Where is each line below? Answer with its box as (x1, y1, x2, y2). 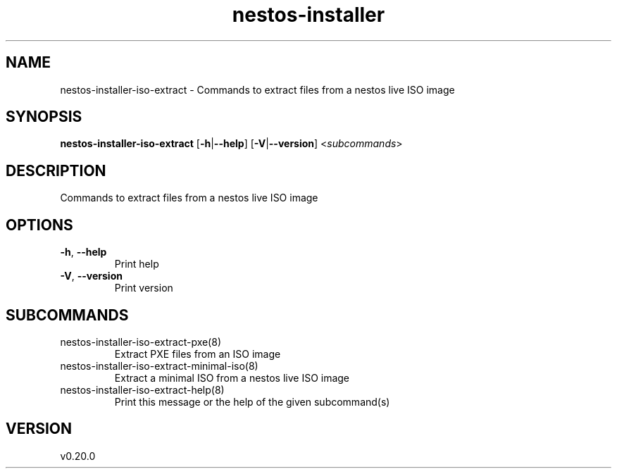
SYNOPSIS (6, 108, 82, 126)
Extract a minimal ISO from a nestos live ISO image (114, 371, 350, 384)
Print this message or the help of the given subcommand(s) (114, 395, 390, 408)
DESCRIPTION (6, 161, 106, 180)
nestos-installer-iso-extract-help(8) (60, 383, 225, 396)
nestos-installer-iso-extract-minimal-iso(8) (60, 359, 258, 372)
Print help (114, 258, 159, 270)
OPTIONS (6, 216, 73, 234)
